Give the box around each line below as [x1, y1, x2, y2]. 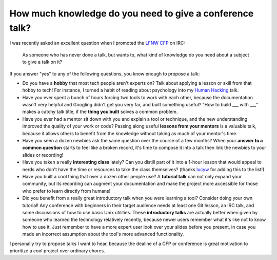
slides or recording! [22, 152, 64, 158]
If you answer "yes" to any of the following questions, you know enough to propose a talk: [9, 70, 200, 77]
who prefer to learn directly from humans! [22, 188, 111, 194]
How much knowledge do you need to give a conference [9, 8, 254, 19]
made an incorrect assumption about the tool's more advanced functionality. [22, 231, 184, 237]
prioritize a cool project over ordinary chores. [9, 247, 105, 254]
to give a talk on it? [22, 59, 63, 65]
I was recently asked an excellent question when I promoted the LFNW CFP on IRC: [9, 40, 186, 46]
